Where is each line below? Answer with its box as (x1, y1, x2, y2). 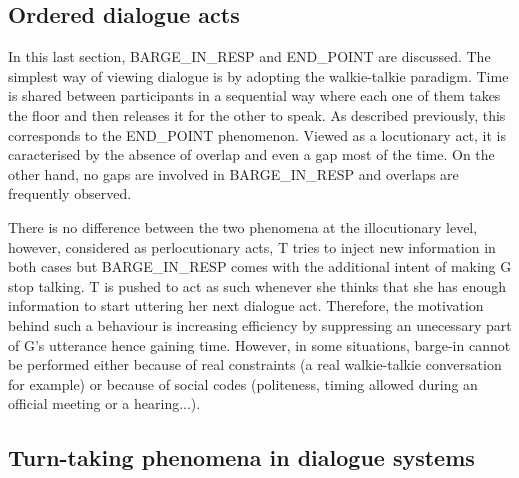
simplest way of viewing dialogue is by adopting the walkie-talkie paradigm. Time (8, 65, 509, 86)
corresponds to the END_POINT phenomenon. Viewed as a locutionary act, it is (8, 124, 507, 145)
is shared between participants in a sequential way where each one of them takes (8, 85, 501, 106)
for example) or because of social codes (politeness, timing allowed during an (8, 373, 478, 394)
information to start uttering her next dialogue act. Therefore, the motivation (8, 295, 484, 316)
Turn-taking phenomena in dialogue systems (8, 442, 475, 473)
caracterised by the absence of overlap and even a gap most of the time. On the (8, 144, 495, 165)
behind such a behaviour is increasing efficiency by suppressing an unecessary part (8, 314, 512, 335)
